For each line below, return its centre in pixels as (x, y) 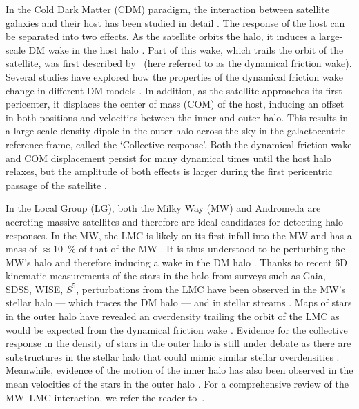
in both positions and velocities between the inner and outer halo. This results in (177, 117)
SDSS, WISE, (35, 289)
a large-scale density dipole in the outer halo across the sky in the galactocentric (176, 131)
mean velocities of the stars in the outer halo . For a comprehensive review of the (177, 384)
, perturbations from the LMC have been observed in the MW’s (211, 289)
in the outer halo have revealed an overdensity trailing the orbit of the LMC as (173, 316)
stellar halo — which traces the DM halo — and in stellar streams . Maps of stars (179, 302)
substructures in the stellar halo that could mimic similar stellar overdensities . (173, 356)
